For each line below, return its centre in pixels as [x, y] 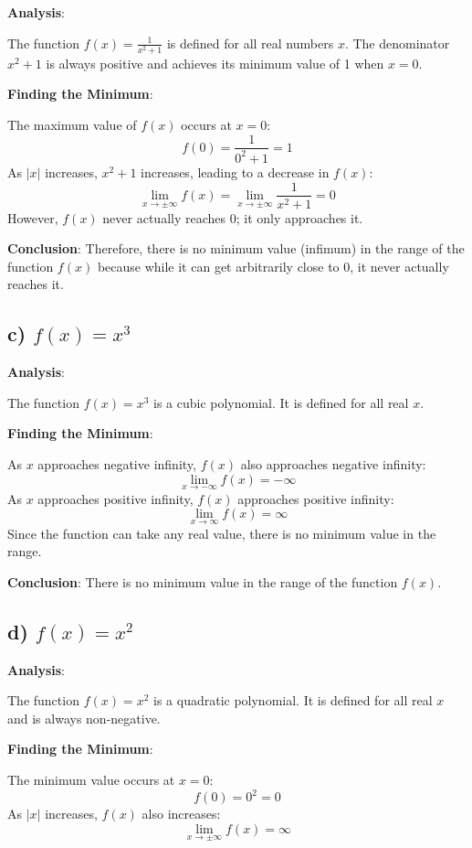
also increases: [181, 814]
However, [33, 217]
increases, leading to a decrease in [235, 172]
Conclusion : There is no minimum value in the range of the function [203, 581]
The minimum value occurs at [91, 779]
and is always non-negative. [84, 718]
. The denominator [397, 43]
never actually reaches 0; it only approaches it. [233, 217]
